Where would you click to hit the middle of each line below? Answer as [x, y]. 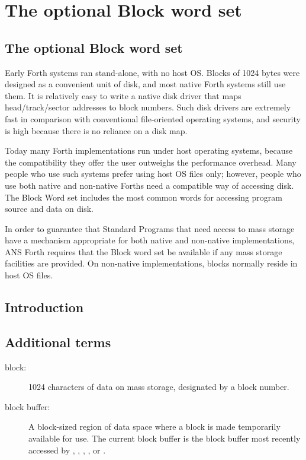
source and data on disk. [49, 209]
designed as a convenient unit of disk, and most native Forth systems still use [145, 84]
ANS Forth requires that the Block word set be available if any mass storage [144, 251]
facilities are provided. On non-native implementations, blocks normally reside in [151, 263]
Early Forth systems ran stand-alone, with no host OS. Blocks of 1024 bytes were [152, 72]
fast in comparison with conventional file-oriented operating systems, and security [153, 118]
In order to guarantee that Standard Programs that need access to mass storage [150, 228]
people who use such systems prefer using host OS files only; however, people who [153, 174]
